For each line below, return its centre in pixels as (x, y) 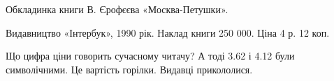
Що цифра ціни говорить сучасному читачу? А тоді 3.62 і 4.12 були (150, 56)
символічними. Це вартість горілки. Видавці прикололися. (129, 69)
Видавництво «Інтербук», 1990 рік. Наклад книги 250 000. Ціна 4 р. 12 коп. (168, 32)
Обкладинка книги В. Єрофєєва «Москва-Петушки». (117, 9)
